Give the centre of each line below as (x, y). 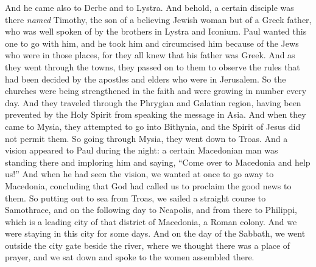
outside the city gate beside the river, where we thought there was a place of (148, 245)
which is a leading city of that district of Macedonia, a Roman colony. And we (151, 221)
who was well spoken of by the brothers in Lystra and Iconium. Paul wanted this (156, 31)
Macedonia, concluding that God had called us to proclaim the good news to (148, 185)
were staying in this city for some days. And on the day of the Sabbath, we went (155, 233)
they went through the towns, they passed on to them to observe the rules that (153, 66)
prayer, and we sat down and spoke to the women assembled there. (130, 257)
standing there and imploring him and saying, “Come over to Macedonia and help (158, 162)
